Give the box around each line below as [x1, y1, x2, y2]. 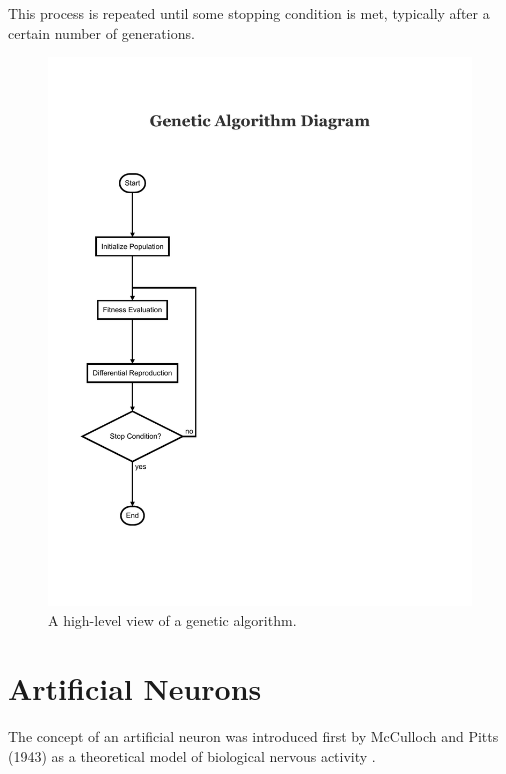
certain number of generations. [8, 22, 195, 43]
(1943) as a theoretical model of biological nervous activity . [8, 745, 376, 766]
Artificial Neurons [8, 668, 262, 709]
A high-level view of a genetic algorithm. [48, 609, 297, 630]
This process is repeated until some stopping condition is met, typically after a [8, 3, 490, 23]
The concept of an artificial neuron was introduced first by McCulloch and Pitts [8, 726, 499, 747]
